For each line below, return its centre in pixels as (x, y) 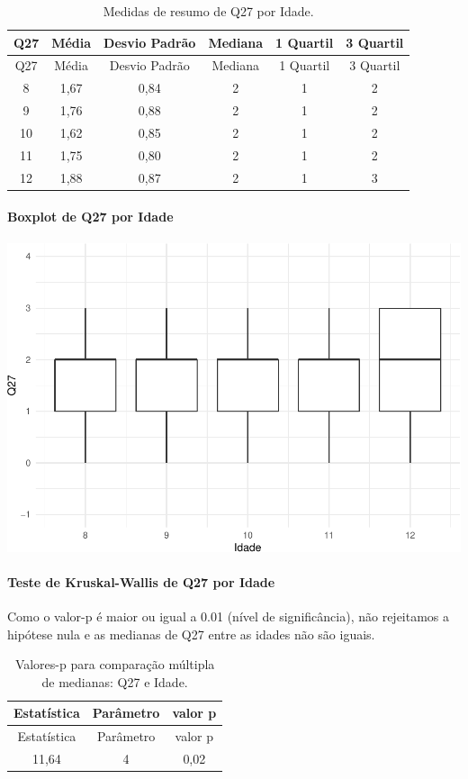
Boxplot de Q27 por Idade (90, 217)
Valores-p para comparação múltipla (115, 664)
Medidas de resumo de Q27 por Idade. (208, 11)
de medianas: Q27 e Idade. (115, 681)
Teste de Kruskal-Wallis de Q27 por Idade (141, 581)
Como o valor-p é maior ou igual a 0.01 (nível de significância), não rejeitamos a (229, 616)
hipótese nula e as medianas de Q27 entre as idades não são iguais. (191, 634)
